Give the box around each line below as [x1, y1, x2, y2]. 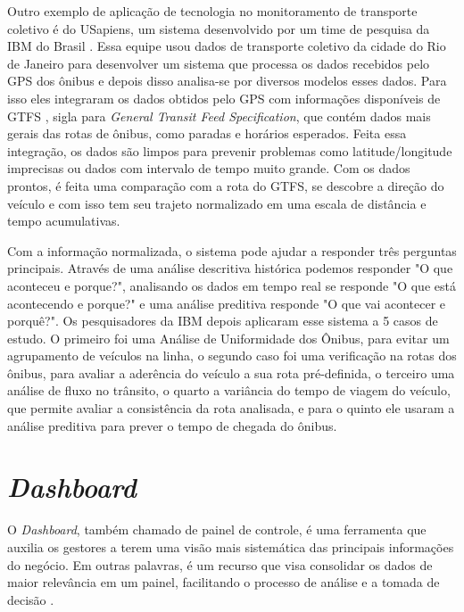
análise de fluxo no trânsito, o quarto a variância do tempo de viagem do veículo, [7, 381, 451, 400]
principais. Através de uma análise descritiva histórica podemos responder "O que [7, 259, 453, 277]
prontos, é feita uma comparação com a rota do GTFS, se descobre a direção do [7, 176, 444, 194]
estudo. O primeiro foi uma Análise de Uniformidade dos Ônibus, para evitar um [7, 328, 450, 347]
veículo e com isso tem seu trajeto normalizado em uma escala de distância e [7, 194, 427, 212]
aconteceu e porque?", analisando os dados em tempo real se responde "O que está [7, 276, 456, 294]
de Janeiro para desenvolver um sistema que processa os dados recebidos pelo [7, 54, 430, 72]
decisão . [7, 590, 54, 608]
